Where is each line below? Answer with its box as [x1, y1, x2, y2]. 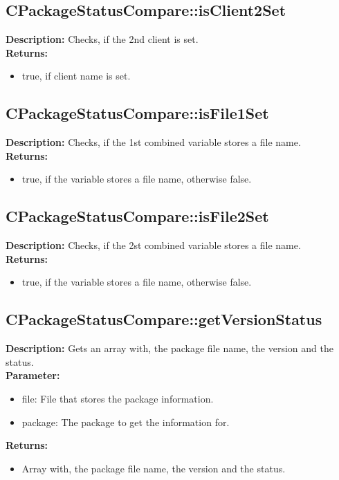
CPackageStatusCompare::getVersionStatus [6, 308, 322, 330]
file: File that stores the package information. [21, 391, 214, 405]
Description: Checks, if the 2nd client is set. [6, 32, 199, 46]
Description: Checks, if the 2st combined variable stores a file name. [6, 238, 301, 252]
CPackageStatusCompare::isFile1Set [6, 102, 269, 124]
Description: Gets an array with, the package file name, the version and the [6, 341, 333, 356]
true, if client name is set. [21, 68, 131, 83]
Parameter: [6, 368, 60, 382]
